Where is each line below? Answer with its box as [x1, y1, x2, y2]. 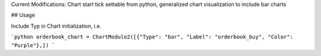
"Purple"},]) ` [11, 42, 56, 48]
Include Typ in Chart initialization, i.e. [11, 22, 102, 29]
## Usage [11, 12, 36, 19]
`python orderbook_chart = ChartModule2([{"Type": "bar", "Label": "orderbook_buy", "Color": [11, 34, 294, 41]
